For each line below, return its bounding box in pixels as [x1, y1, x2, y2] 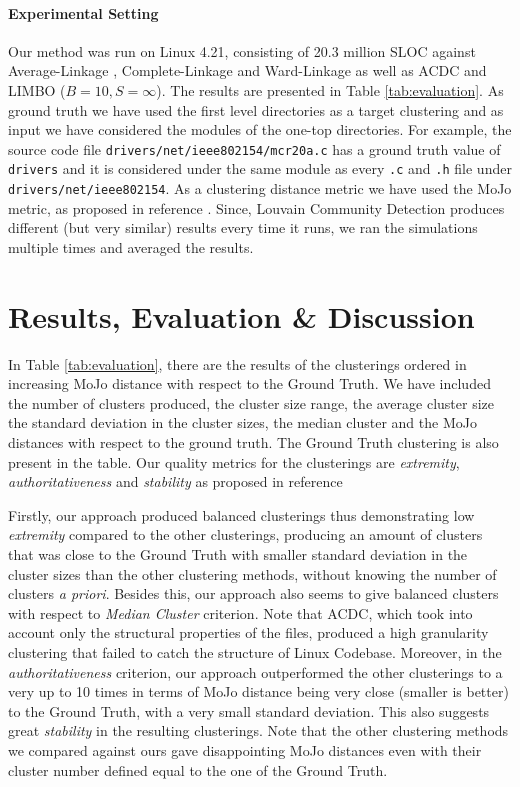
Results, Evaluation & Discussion [8, 295, 475, 336]
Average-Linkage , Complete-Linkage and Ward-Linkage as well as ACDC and [8, 60, 487, 81]
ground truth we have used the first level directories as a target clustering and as [8, 99, 504, 120]
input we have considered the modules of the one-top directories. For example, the [8, 119, 512, 140]
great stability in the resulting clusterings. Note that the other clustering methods [8, 720, 509, 741]
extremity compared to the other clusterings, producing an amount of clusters [8, 524, 483, 545]
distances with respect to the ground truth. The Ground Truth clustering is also [8, 432, 499, 453]
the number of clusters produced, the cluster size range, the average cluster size [8, 392, 495, 413]
